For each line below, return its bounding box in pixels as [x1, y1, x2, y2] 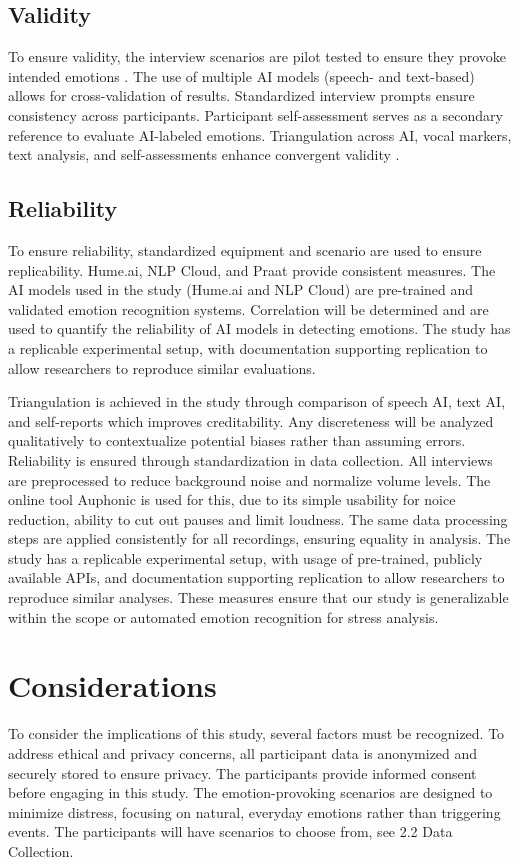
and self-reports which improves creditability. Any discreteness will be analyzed [8, 410, 494, 431]
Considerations [8, 665, 217, 706]
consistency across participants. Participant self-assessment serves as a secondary [8, 104, 503, 125]
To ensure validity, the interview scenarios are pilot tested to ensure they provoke [8, 46, 506, 67]
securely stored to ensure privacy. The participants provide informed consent [8, 762, 477, 783]
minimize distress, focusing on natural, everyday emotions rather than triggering [8, 801, 501, 822]
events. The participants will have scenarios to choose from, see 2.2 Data [8, 821, 453, 842]
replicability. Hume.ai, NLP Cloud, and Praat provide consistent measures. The [8, 259, 496, 280]
